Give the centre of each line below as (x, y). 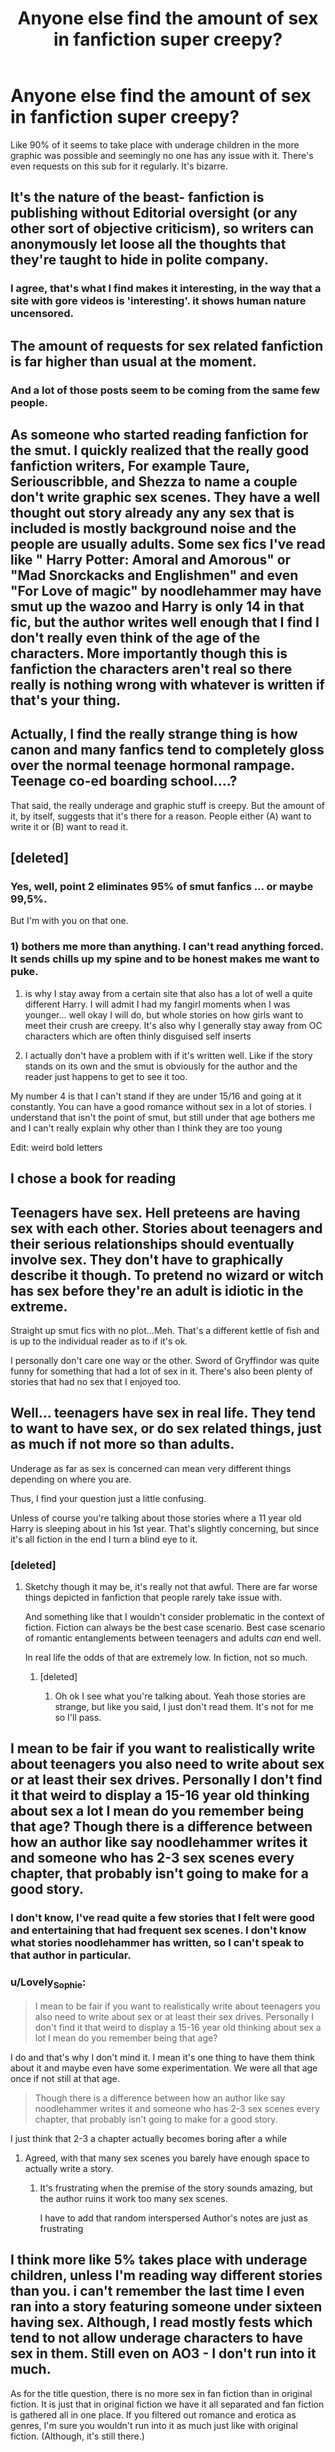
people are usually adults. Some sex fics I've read (168, 543)
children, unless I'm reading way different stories (166, 2275)
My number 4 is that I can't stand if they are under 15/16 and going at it (156, 1096)
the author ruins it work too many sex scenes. (133, 2198)
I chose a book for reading (93, 1178)
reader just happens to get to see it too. (106, 1076)
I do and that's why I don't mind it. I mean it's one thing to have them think (162, 2057)
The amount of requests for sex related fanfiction (167, 345)
